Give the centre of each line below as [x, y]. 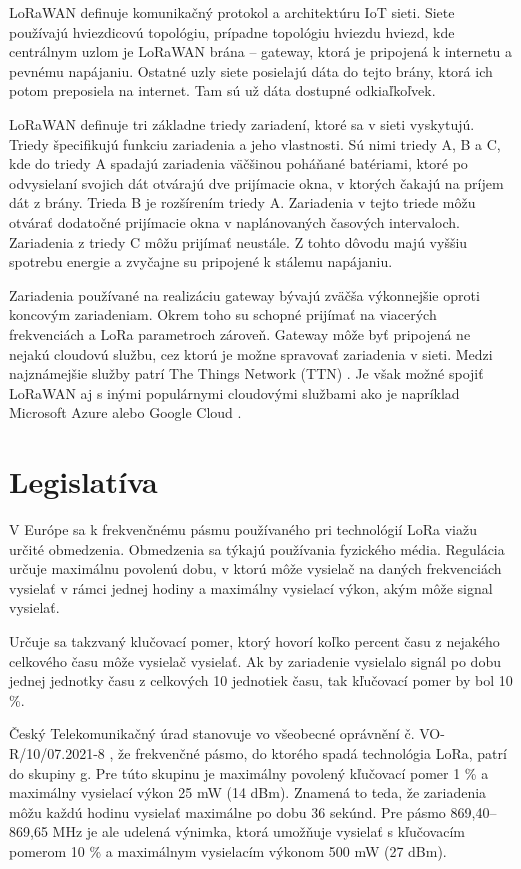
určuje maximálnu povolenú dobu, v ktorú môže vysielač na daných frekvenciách [255, 568]
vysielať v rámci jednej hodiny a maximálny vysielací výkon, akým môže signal [251, 587]
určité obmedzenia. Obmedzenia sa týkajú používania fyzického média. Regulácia [257, 548]
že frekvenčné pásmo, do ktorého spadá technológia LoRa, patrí [312, 752]
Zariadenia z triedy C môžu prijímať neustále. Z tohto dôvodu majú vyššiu [238, 241]
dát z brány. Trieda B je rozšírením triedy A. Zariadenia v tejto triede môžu [242, 202]
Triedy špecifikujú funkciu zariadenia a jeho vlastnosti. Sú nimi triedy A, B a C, [255, 143]
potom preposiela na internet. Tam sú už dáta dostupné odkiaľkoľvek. [222, 90]
